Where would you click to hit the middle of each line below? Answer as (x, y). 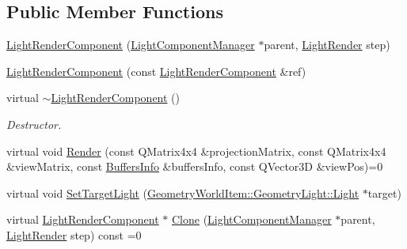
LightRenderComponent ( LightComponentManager (131, 45)
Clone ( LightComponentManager (251, 219)
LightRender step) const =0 (74, 234)
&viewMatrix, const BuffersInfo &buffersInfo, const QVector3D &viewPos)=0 (195, 166)
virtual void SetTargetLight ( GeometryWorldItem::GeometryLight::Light (183, 192)
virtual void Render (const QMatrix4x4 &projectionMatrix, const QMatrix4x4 (196, 151)
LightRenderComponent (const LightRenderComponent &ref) (156, 71)
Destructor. (34, 124)
